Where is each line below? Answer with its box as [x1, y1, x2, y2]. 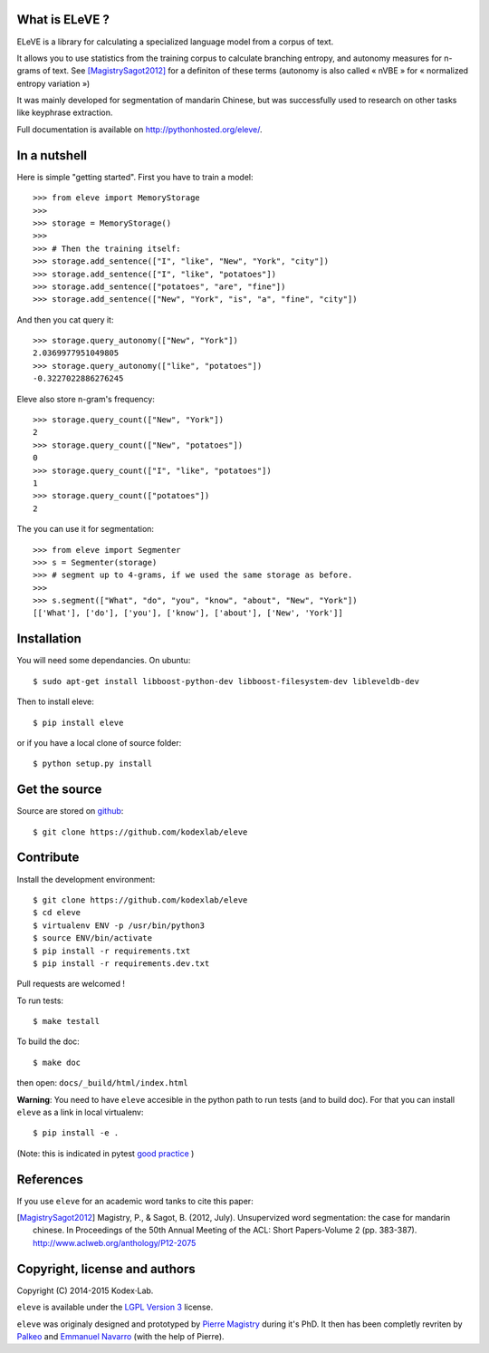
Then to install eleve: [16, 696, 94, 707]
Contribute [16, 850, 80, 865]
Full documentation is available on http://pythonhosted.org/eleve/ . [16, 123, 263, 135]
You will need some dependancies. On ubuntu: [16, 655, 191, 666]
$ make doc [33, 1057, 81, 1068]
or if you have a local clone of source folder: [16, 737, 182, 748]
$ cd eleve [33, 907, 81, 918]
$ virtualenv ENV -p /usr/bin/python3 [33, 920, 206, 931]
